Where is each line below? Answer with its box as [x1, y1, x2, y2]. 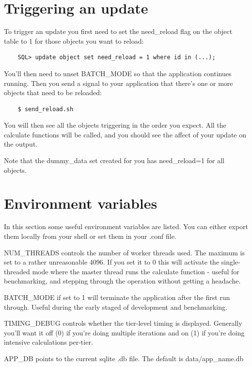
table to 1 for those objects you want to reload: [4, 35, 144, 46]
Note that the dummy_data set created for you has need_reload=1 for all [4, 155, 224, 166]
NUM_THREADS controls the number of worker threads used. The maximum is [4, 247, 245, 257]
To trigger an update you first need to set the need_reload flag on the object [4, 26, 233, 36]
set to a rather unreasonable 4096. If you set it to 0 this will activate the [4, 257, 220, 267]
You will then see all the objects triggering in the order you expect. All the [4, 120, 226, 130]
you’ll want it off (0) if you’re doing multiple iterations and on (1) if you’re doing [4, 327, 245, 337]
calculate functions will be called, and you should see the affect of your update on [4, 129, 246, 139]
